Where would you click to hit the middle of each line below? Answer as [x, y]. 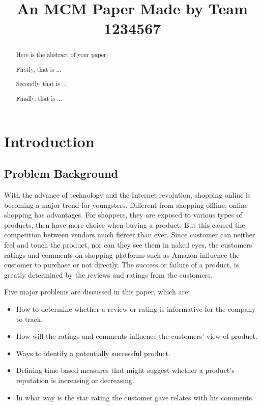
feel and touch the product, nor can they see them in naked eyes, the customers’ [129, 245]
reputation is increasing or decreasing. [75, 380]
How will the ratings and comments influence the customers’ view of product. [137, 336]
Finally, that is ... [39, 98]
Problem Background [61, 173]
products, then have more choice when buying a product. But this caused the [125, 224]
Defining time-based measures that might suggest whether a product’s [125, 370]
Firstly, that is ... [39, 69]
